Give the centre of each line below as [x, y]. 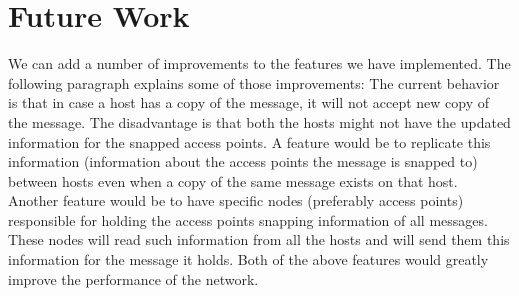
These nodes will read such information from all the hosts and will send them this [259, 239]
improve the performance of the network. [133, 278]
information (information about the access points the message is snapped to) [243, 161]
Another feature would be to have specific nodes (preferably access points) [236, 200]
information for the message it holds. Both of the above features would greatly [248, 259]
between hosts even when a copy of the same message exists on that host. [233, 180]
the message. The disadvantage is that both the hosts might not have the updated [259, 121]
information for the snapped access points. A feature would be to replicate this [249, 141]
